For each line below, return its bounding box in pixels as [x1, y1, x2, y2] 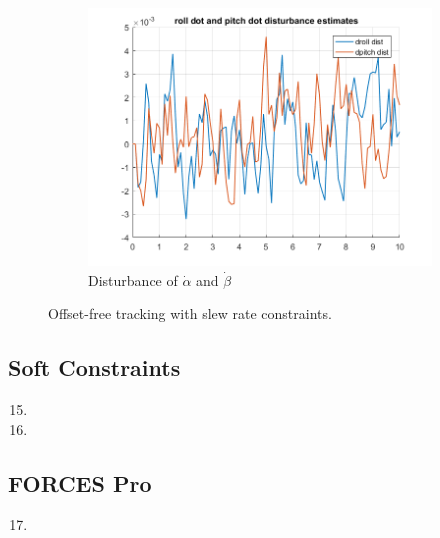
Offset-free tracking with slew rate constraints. [48, 303, 332, 324]
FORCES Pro [8, 467, 152, 498]
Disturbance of [88, 269, 178, 290]
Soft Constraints [8, 352, 181, 383]
